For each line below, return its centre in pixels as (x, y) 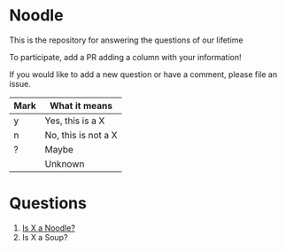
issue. (20, 83)
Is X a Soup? (45, 237)
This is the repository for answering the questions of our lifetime (126, 40)
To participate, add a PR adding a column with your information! (125, 57)
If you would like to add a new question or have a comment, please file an (143, 74)
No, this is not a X (81, 135)
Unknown (65, 163)
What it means (81, 106)
